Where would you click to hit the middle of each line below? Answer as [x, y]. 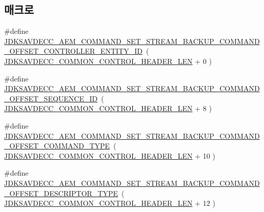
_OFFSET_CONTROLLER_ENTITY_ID [73, 51]
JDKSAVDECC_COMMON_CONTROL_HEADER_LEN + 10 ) [110, 155]
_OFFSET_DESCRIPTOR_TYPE [61, 193]
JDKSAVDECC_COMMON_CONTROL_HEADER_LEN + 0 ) [108, 61]
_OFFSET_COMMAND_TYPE [57, 146]
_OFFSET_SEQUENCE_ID [51, 98]
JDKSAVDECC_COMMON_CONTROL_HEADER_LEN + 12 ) [110, 203]
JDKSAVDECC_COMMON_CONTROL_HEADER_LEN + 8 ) [108, 108]
